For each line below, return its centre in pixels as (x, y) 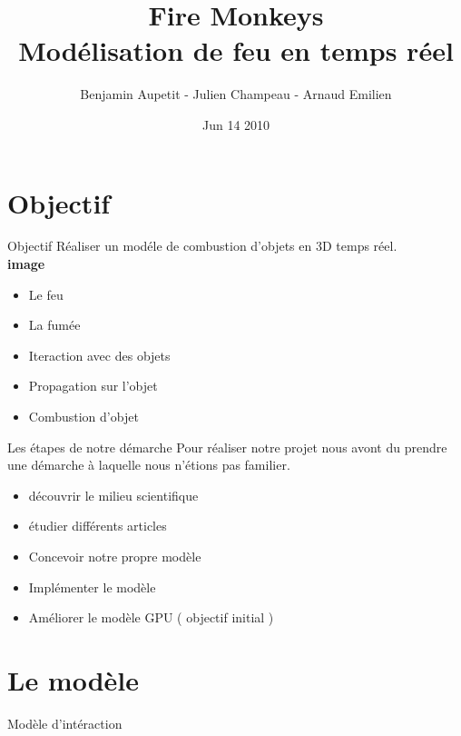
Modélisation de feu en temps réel (236, 50)
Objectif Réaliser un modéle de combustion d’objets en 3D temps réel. (202, 246)
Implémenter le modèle (92, 587)
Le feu (46, 294)
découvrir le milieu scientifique (113, 495)
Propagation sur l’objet (93, 386)
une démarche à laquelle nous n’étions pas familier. (149, 465)
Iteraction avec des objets (99, 355)
